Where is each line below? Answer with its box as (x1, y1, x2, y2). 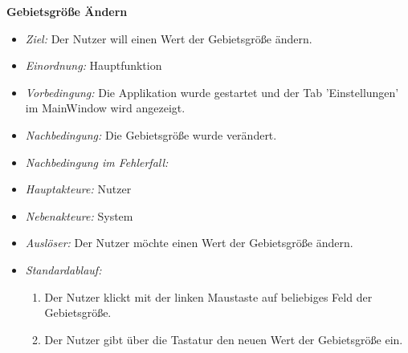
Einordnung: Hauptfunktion (25, 57, 162, 74)
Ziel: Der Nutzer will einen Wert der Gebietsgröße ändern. (25, 30, 312, 47)
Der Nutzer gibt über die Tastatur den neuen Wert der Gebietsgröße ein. (44, 331, 403, 347)
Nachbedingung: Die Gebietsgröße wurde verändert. (25, 126, 277, 143)
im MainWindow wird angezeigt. (25, 99, 186, 116)
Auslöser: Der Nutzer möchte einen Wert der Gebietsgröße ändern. (25, 234, 353, 251)
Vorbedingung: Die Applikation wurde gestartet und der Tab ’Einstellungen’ (25, 83, 399, 100)
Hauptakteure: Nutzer (25, 181, 132, 197)
